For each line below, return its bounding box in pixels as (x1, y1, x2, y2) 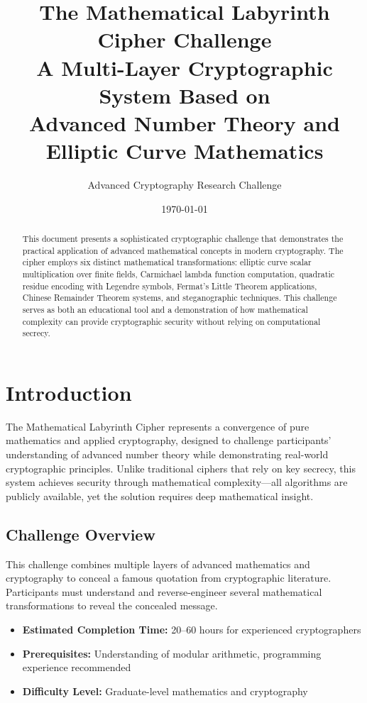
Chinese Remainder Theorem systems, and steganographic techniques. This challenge (22, 292, 337, 304)
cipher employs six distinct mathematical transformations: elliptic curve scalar (22, 256, 312, 268)
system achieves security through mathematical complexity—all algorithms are (6, 475, 348, 489)
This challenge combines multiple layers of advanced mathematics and (6, 556, 310, 571)
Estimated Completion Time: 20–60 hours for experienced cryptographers (22, 622, 361, 637)
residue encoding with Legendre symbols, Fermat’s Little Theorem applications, (22, 279, 317, 292)
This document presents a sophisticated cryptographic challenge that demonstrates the (22, 233, 344, 245)
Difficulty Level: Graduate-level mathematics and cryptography (22, 683, 308, 698)
